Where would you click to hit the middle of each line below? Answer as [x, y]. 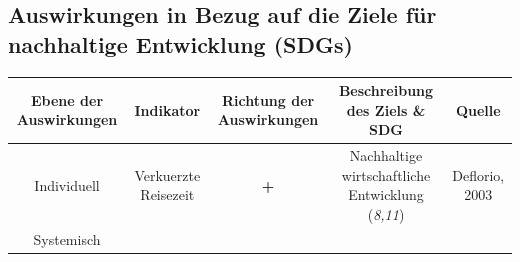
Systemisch [67, 238]
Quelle [478, 109]
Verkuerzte [167, 174]
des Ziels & [386, 109]
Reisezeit [167, 194]
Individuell [67, 184]
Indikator [167, 109]
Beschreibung [386, 90]
